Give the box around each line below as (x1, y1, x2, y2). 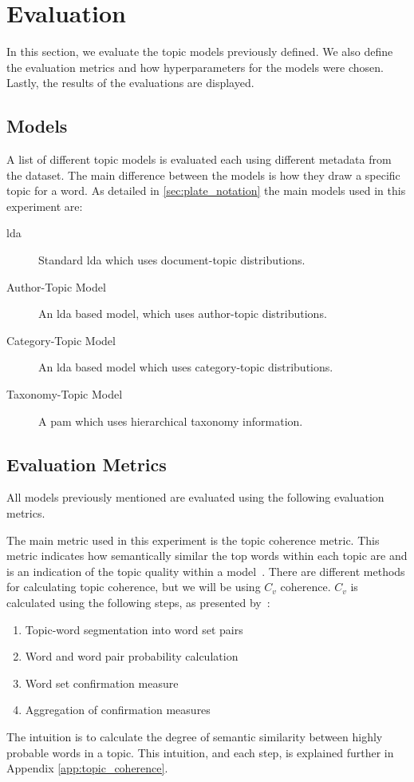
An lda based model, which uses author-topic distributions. (38, 305, 327, 322)
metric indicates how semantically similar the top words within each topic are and (6, 547, 408, 564)
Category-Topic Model (6, 331, 116, 348)
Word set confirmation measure (25, 674, 179, 691)
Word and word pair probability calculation (25, 648, 239, 665)
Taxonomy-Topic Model (6, 386, 123, 403)
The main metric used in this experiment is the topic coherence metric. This (6, 531, 380, 548)
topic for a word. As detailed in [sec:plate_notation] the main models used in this (6, 182, 406, 199)
